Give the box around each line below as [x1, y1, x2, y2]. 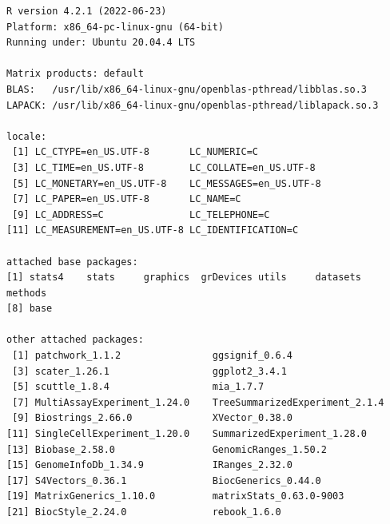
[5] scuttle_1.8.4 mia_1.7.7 [12, 381, 265, 393]
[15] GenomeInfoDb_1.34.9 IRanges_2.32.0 [6, 459, 292, 471]
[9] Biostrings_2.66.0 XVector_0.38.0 [12, 412, 292, 424]
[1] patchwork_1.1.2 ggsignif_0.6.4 [12, 350, 292, 362]
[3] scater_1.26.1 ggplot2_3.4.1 [12, 365, 287, 377]
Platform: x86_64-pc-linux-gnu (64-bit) [6, 21, 225, 33]
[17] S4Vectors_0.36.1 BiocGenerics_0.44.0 [6, 474, 321, 486]
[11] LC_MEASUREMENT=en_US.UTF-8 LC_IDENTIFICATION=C [6, 224, 299, 236]
